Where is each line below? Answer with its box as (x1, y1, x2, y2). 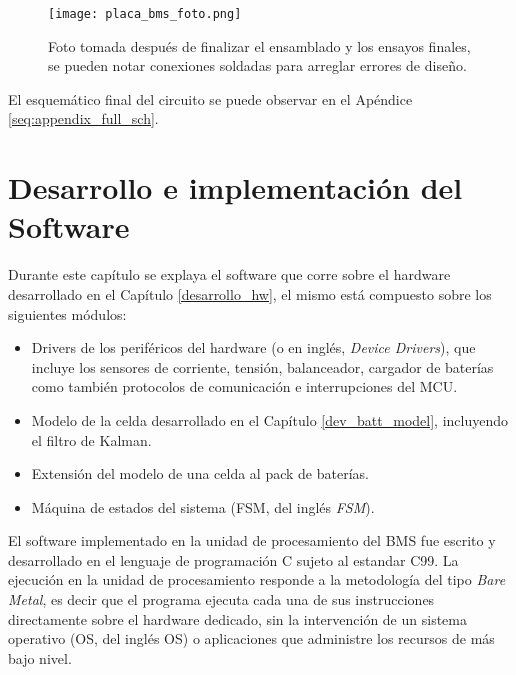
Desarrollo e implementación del (8, 167, 463, 208)
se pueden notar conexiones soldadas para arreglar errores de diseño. (48, 55, 467, 76)
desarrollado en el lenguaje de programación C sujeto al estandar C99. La (8, 549, 459, 570)
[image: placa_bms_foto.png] (48, 7, 242, 21)
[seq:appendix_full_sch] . (8, 108, 159, 129)
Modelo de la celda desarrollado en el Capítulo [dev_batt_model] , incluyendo (31, 409, 509, 430)
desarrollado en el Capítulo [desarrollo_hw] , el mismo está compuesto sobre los (8, 283, 492, 304)
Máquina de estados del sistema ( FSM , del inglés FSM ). (31, 496, 375, 517)
